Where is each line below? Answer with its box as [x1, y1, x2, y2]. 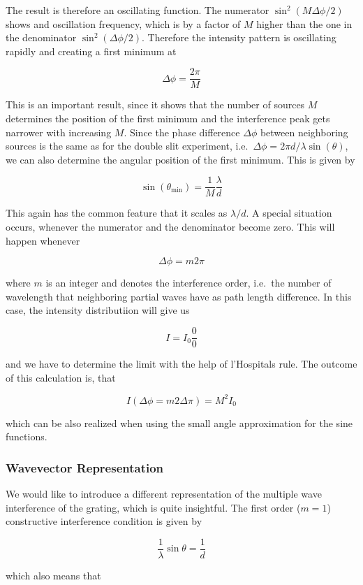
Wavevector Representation [6, 458, 164, 476]
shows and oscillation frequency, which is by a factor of [6, 16, 241, 31]
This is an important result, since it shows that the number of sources [6, 97, 305, 112]
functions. [6, 429, 47, 444]
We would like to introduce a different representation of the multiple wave [6, 486, 322, 501]
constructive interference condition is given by [6, 514, 202, 528]
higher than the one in [256, 16, 353, 31]
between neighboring [260, 124, 348, 139]
